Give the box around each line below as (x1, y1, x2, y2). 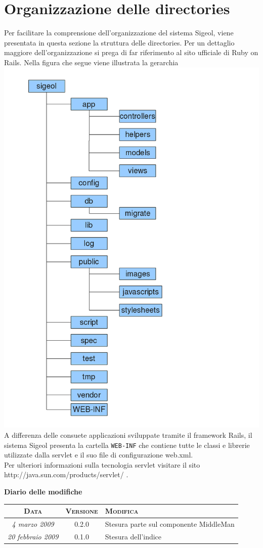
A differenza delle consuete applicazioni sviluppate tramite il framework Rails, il (4, 429, 252, 440)
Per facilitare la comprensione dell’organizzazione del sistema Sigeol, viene (4, 27, 234, 38)
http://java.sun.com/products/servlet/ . (4, 469, 128, 480)
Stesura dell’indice (105, 531, 162, 541)
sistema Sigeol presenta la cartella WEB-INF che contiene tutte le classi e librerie (4, 439, 250, 450)
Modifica (105, 506, 139, 516)
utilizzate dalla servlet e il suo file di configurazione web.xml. (4, 449, 193, 460)
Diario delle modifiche (4, 486, 82, 496)
